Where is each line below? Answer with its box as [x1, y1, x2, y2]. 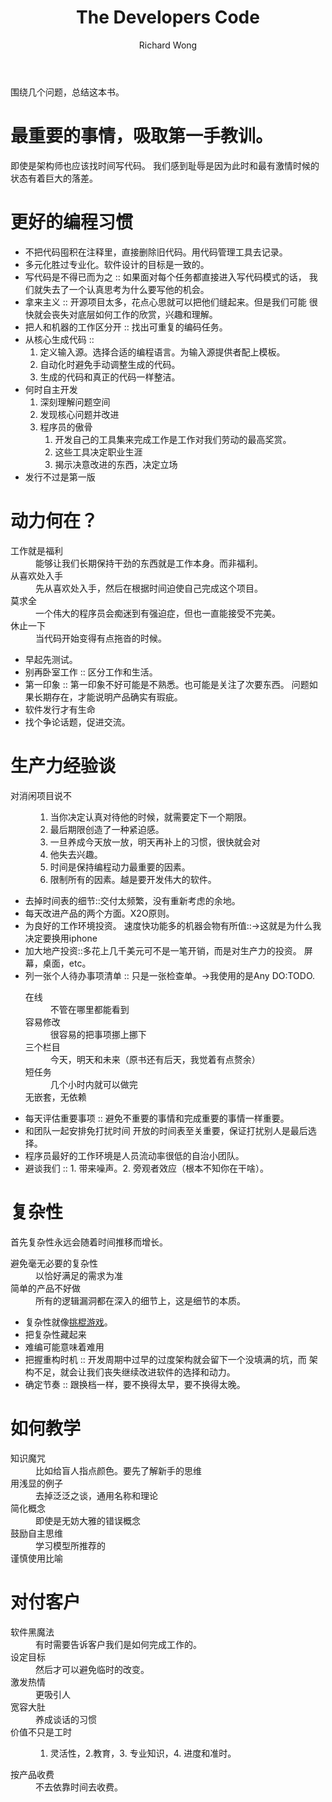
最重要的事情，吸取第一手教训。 [10, 125, 274, 148]
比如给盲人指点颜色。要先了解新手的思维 [35, 1464, 202, 1476]
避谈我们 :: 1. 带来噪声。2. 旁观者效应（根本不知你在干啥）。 [24, 1162, 269, 1174]
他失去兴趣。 [49, 848, 103, 860]
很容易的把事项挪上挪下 [49, 1028, 147, 1040]
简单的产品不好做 [10, 1282, 81, 1294]
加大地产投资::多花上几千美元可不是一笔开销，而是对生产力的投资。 [24, 944, 302, 956]
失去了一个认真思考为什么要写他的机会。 [42, 283, 210, 295]
